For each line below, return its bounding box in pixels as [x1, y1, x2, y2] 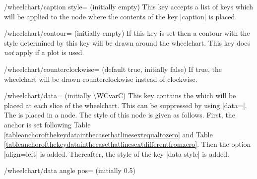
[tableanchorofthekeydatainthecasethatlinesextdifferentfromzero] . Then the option [4, 139, 251, 149]
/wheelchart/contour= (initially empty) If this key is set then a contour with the [4, 28, 250, 38]
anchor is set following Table [4, 119, 91, 129]
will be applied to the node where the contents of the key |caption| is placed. [4, 11, 237, 21]
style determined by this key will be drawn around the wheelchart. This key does [4, 37, 250, 48]
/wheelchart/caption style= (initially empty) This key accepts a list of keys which [4, 1, 254, 11]
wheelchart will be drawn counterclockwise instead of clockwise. [4, 73, 197, 84]
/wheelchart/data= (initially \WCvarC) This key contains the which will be [4, 90, 236, 101]
